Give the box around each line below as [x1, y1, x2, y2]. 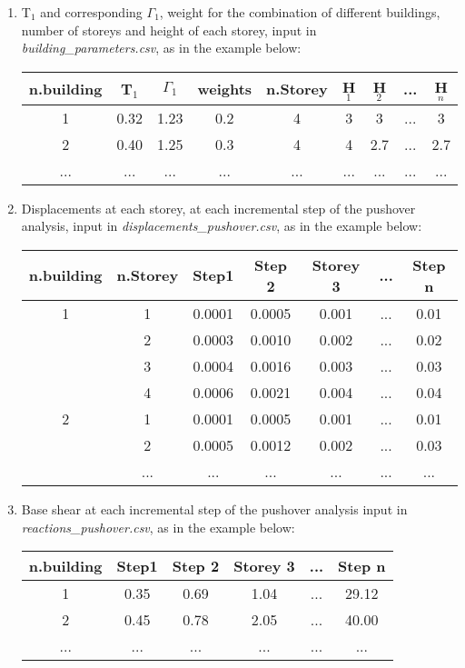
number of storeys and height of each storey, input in [21, 20, 317, 39]
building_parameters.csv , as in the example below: [21, 38, 302, 57]
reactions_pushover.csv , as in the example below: [21, 517, 295, 536]
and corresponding [40, 3, 143, 21]
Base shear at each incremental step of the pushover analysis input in [21, 499, 408, 518]
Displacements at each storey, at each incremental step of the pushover [21, 198, 416, 217]
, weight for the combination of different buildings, [159, 3, 440, 21]
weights [197, 77, 252, 99]
